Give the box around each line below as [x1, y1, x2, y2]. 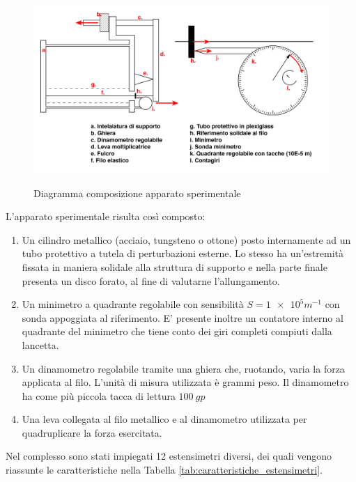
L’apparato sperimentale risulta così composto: [6, 209, 206, 224]
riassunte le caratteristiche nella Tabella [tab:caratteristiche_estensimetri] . [6, 462, 323, 477]
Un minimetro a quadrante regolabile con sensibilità [22, 297, 244, 311]
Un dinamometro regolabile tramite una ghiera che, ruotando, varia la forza [22, 361, 345, 375]
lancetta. [22, 337, 59, 352]
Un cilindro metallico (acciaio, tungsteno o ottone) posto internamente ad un [22, 232, 351, 247]
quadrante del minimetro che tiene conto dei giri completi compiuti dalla [22, 324, 332, 339]
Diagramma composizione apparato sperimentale [33, 185, 241, 200]
